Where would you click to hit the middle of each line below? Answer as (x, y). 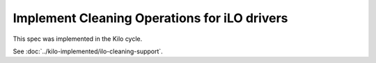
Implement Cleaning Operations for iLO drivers (150, 18)
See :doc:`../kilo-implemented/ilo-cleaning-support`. (88, 51)
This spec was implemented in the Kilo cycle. (78, 39)
